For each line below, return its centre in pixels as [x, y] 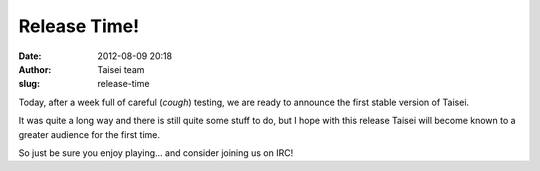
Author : [35, 69]
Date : [30, 56]
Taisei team [121, 69]
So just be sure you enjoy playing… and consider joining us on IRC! [156, 152]
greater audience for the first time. [89, 134]
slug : [29, 84]
